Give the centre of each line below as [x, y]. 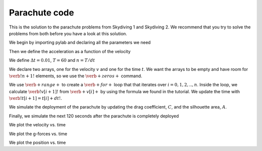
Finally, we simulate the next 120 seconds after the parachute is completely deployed [94, 116]
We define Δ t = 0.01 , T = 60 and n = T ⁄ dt [52, 60]
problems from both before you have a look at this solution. [68, 33]
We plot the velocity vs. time [37, 125]
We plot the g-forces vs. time [38, 134]
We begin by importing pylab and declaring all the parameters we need [80, 42]
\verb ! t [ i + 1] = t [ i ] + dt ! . [36, 98]
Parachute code [41, 13]
